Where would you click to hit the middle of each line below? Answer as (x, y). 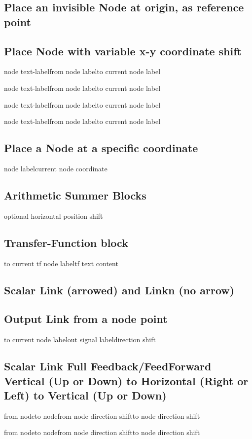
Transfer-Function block (66, 242)
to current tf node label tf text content (61, 263)
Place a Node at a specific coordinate (101, 148)
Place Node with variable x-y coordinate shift (123, 51)
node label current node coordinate (56, 168)
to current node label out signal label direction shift (80, 339)
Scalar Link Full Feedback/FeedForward (108, 366)
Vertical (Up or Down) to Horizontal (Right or (126, 380)
